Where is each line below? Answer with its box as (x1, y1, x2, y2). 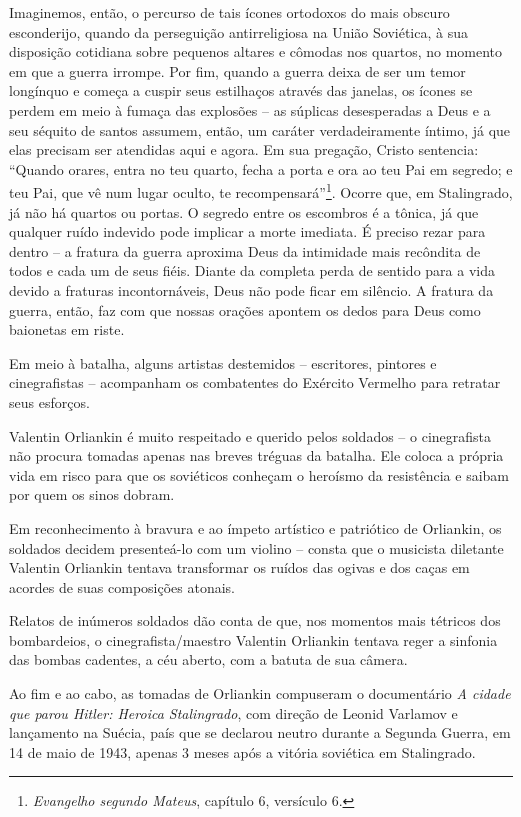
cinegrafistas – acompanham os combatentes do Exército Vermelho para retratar (9, 372, 501, 393)
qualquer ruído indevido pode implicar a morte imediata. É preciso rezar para (9, 221, 486, 242)
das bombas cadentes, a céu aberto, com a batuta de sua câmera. (9, 649, 408, 670)
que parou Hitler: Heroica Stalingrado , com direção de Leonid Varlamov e (9, 702, 458, 723)
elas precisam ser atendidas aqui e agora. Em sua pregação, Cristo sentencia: (9, 139, 479, 160)
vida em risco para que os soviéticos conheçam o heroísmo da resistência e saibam (9, 464, 510, 485)
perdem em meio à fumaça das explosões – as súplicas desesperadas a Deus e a (9, 99, 491, 120)
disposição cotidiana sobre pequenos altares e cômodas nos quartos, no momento (9, 41, 503, 62)
